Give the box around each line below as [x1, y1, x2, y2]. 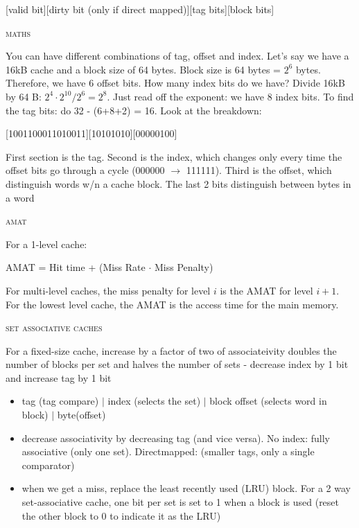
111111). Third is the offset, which [186, 163, 332, 177]
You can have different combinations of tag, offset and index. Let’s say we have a [6, 49, 349, 63]
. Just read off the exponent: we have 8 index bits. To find [107, 89, 354, 103]
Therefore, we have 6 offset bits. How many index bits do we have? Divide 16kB [6, 76, 345, 90]
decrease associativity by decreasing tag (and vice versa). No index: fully [21, 430, 331, 445]
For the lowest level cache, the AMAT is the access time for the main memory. [6, 297, 339, 311]
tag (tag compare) [21, 394, 99, 408]
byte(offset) [57, 407, 106, 422]
